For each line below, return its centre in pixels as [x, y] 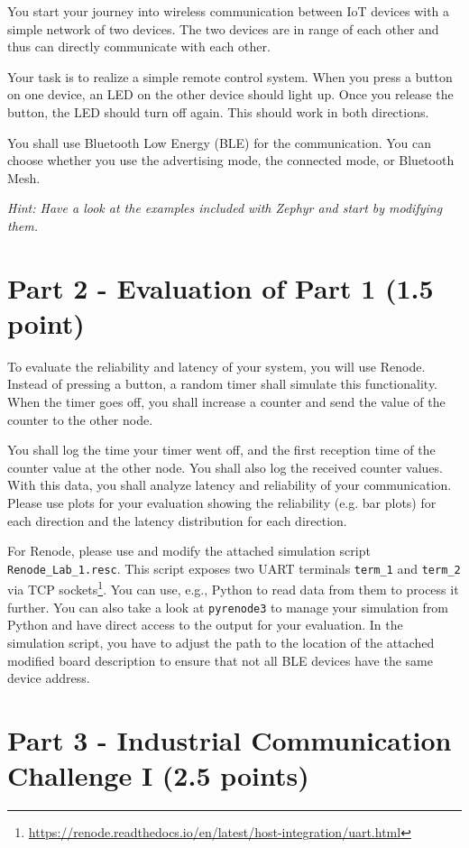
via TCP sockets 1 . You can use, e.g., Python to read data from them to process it [233, 588]
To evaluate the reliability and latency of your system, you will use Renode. [216, 366]
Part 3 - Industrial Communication [230, 739]
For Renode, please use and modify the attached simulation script [189, 551]
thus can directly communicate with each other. [139, 46]
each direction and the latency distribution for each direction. [177, 520]
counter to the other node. [80, 419]
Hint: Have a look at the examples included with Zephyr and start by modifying [225, 208]
